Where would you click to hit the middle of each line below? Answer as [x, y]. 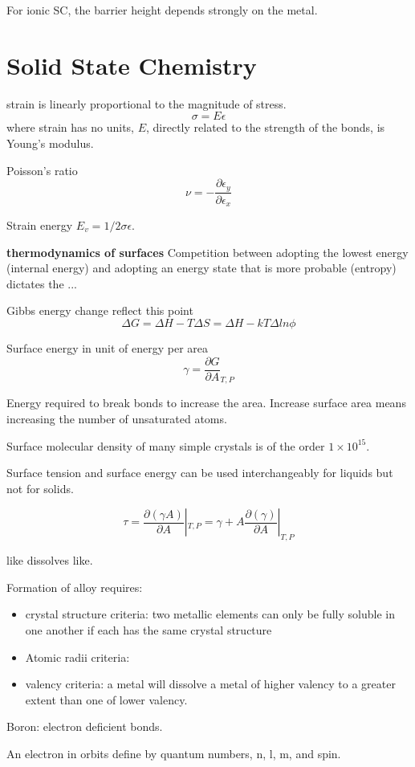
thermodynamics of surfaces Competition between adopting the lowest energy [207, 252]
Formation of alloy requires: [75, 587]
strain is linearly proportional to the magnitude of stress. [146, 103]
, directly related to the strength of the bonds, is [266, 127]
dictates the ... [42, 283]
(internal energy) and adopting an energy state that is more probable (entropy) [201, 268]
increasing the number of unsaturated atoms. [117, 419]
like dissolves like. [50, 560]
